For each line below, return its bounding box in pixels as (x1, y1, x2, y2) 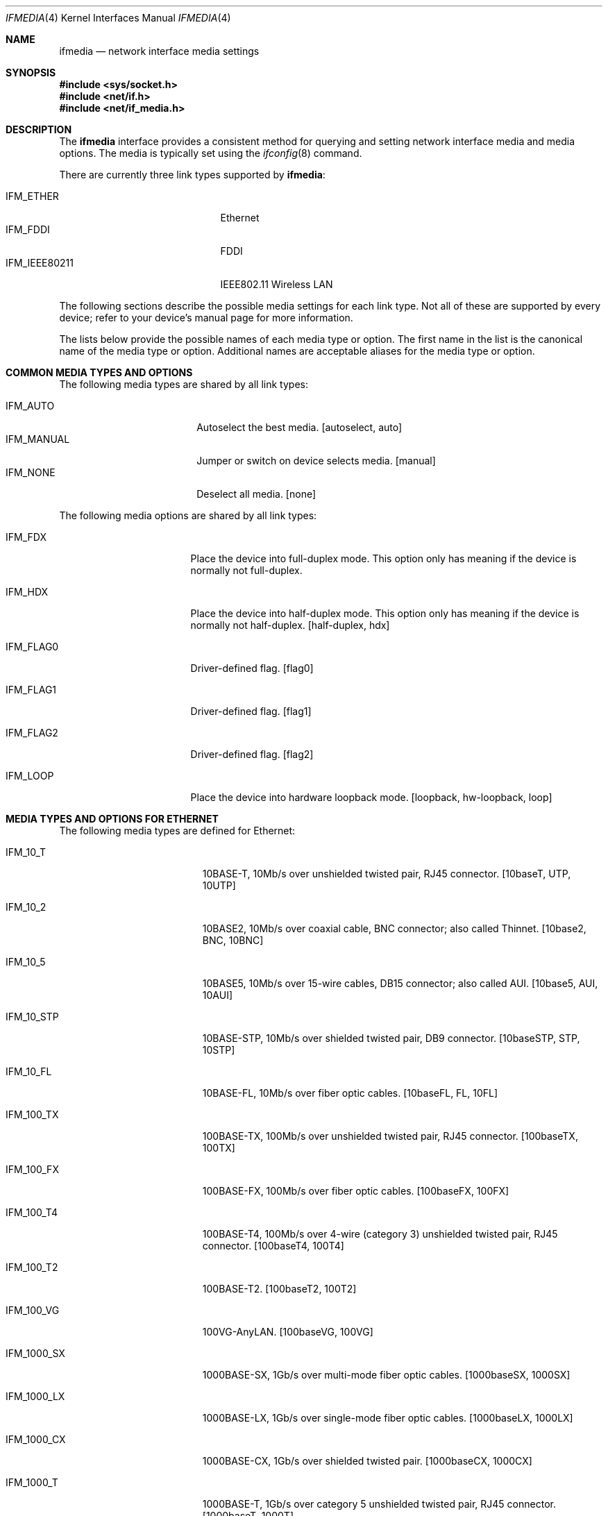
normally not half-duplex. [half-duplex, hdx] (190, 619, 390, 631)
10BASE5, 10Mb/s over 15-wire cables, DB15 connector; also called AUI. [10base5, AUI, (202, 977, 598, 989)
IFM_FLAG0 (6, 641, 59, 652)
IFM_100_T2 (6, 1261, 58, 1273)
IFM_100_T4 (6, 1206, 58, 1218)
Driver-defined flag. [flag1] (190, 705, 312, 717)
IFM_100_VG (6, 1304, 60, 1316)
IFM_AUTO (6, 400, 55, 412)
